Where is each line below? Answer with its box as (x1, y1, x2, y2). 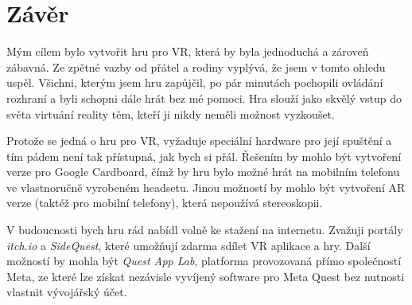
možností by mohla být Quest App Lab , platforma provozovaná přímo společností (6, 252, 402, 269)
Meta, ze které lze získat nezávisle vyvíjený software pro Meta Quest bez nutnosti (6, 268, 405, 284)
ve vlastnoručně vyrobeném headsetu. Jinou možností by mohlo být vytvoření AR (6, 178, 406, 195)
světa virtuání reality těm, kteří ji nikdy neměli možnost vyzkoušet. (6, 105, 335, 122)
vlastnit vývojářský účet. (6, 283, 127, 300)
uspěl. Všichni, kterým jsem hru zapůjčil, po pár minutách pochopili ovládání (6, 74, 383, 91)
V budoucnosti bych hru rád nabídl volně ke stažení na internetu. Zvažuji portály (6, 221, 403, 238)
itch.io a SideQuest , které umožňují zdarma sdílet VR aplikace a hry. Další (6, 237, 371, 253)
